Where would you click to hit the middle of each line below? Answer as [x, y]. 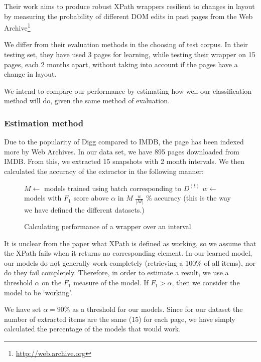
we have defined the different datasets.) [84, 209]
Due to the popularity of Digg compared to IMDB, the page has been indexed [124, 142]
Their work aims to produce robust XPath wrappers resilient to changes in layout [129, 6]
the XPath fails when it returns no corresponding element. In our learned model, [128, 253]
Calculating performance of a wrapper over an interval [108, 226]
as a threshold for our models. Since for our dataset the [158, 309]
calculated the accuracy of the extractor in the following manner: [104, 171]
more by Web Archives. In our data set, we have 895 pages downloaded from [122, 151]
